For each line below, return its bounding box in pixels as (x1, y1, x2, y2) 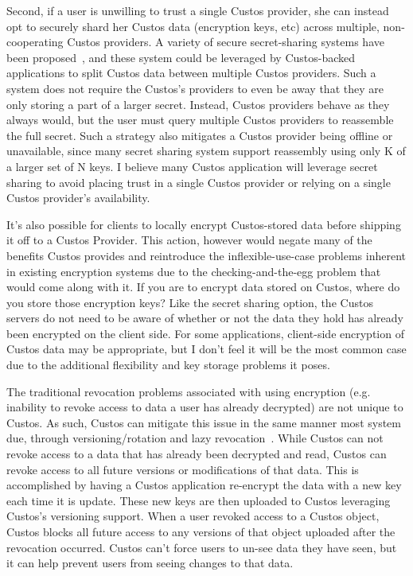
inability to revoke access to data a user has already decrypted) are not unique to (6, 399, 403, 415)
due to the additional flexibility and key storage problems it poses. (6, 356, 330, 373)
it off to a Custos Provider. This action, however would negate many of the (6, 232, 372, 248)
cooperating (6, 33, 64, 50)
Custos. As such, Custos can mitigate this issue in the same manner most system (6, 414, 401, 430)
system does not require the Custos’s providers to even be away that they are (6, 80, 384, 96)
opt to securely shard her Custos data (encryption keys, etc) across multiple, (6, 18, 380, 34)
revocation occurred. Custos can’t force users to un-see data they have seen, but (6, 539, 397, 555)
